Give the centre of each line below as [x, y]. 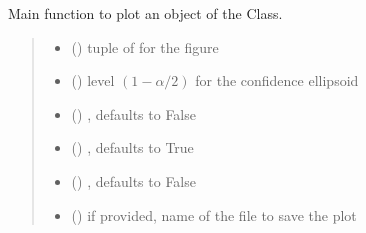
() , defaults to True [132, 147]
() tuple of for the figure [145, 46]
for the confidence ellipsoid [277, 80]
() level [93, 80]
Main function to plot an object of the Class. [145, 13]
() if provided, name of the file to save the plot [214, 214]
